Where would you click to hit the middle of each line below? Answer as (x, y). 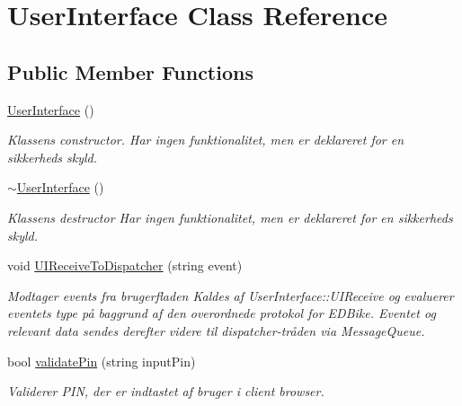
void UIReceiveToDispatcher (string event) (125, 265)
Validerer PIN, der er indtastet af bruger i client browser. (166, 391)
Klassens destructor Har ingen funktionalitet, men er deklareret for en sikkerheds (230, 217)
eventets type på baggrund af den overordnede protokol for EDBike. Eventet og (222, 313)
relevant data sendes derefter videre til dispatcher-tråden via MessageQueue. (216, 330)
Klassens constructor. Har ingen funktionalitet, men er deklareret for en (206, 140)
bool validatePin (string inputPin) (102, 361)
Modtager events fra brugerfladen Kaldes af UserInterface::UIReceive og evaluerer (231, 295)
